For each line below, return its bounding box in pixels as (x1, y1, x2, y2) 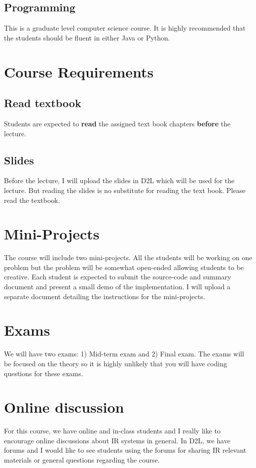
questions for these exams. (4, 368, 83, 378)
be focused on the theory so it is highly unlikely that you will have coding (4, 358, 227, 368)
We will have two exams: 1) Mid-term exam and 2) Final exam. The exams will (4, 349, 244, 359)
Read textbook (4, 95, 81, 111)
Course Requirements (4, 61, 154, 81)
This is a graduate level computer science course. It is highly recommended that (4, 23, 246, 33)
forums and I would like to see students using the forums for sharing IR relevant (4, 445, 247, 455)
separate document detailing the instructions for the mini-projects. (4, 291, 205, 301)
